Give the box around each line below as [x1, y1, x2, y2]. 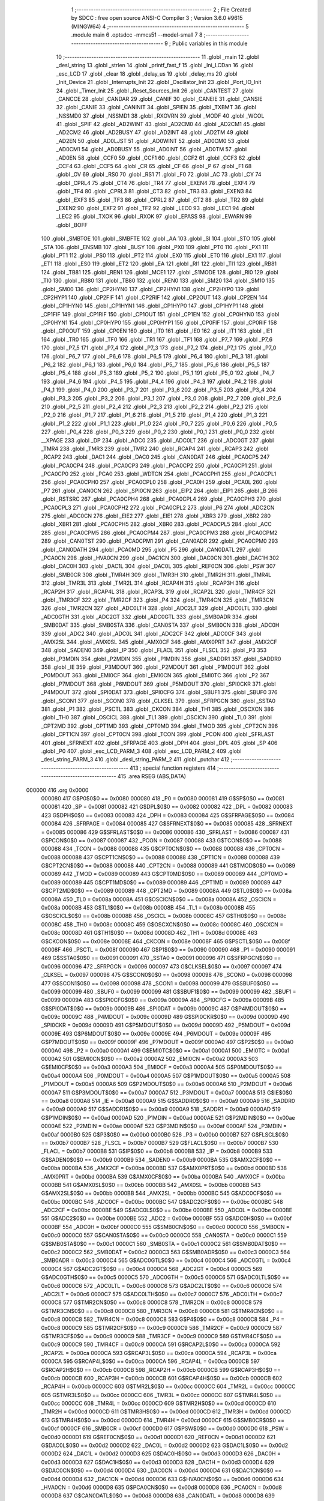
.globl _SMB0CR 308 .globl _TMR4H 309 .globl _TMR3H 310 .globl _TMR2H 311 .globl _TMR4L [41, 571, 272, 578]
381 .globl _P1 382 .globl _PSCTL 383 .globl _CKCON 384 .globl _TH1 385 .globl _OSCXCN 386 [41, 705, 274, 713]
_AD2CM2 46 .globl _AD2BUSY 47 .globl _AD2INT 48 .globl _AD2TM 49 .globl [56, 129, 249, 136]
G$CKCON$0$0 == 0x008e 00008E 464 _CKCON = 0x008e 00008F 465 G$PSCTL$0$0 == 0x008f [41, 937, 290, 945]
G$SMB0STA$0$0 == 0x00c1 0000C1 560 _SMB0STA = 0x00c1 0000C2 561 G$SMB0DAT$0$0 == [41, 1240, 287, 1247]
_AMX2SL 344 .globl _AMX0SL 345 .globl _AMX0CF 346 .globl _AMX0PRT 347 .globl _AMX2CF [41, 638, 277, 645]
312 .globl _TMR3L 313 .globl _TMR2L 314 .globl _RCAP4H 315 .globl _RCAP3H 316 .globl [41, 579, 259, 587]
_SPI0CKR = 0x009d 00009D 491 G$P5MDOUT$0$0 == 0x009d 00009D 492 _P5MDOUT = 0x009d [41, 1021, 291, 1029]
